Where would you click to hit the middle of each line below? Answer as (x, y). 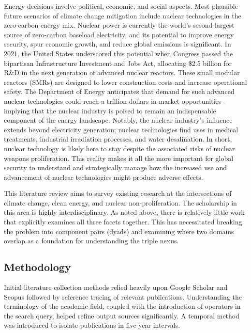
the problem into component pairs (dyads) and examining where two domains (119, 231)
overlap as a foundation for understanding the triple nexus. (91, 241)
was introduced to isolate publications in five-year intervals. (92, 325)
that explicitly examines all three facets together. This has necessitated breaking (123, 222)
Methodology (37, 267)
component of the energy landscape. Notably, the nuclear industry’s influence (118, 120)
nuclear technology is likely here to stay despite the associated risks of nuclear (119, 148)
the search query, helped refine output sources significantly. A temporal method (122, 315)
